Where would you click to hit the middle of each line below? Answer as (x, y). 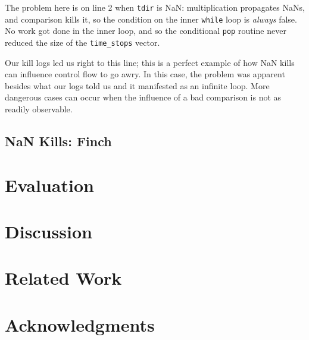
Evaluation (49, 185)
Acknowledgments (80, 324)
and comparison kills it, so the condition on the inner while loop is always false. (151, 19)
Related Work (63, 278)
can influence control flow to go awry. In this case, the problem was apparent (145, 74)
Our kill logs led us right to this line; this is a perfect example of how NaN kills (150, 62)
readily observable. (39, 109)
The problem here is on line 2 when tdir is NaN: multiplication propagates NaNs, (155, 7)
